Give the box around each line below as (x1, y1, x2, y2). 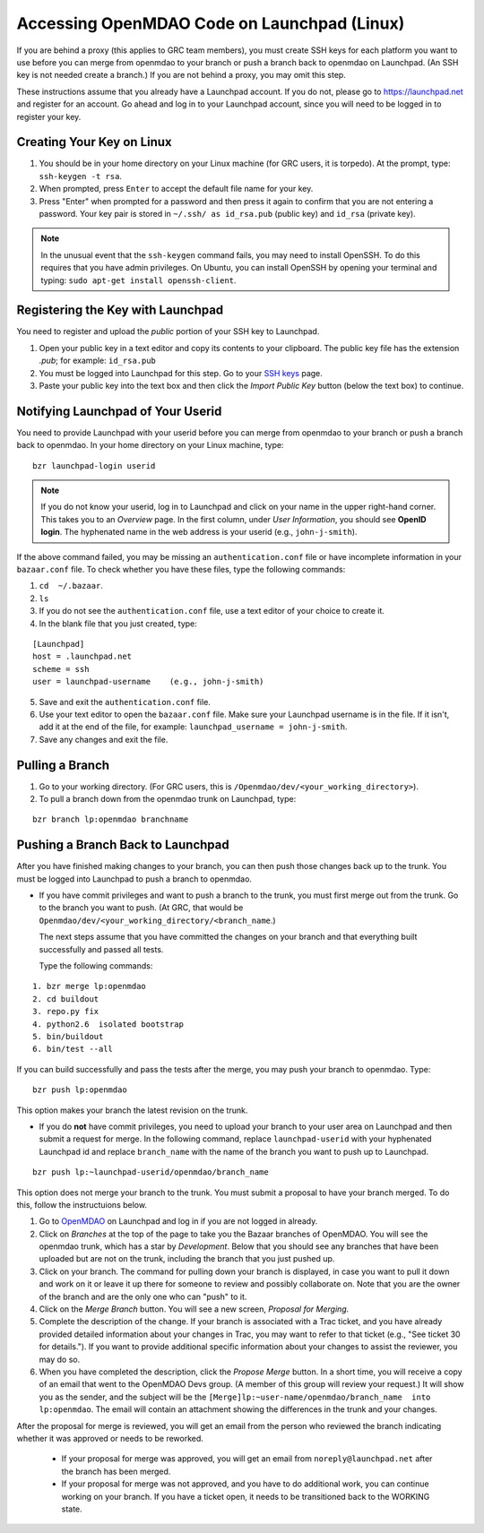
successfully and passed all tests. (39, 943, 164, 954)
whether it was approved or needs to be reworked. (16, 1433, 203, 1443)
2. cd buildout (32, 994, 99, 1003)
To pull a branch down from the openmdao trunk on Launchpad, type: (39, 794, 297, 805)
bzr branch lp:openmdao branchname (32, 814, 189, 824)
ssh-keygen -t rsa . (39, 170, 123, 181)
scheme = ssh (32, 664, 90, 674)
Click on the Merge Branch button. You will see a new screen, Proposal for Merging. (39, 1304, 350, 1314)
